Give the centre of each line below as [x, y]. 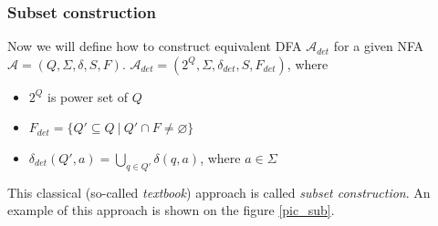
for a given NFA [379, 46]
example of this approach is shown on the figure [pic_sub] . [171, 210]
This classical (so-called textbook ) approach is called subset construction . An [219, 192]
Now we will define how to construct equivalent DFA [155, 46]
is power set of [88, 96]
